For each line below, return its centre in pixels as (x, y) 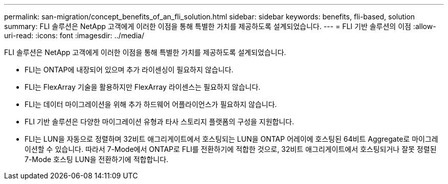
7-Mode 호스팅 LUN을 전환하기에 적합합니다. (97, 159)
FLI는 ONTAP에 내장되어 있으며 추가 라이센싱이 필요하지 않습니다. (129, 70)
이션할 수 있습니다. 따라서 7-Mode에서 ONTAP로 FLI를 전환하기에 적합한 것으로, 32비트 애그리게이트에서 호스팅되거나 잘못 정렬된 (231, 149)
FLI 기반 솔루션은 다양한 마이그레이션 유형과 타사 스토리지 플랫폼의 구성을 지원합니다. (160, 122)
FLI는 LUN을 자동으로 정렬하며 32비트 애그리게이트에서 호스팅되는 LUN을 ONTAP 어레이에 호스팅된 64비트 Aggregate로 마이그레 (231, 139)
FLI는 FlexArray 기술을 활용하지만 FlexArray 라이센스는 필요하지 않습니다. (143, 87)
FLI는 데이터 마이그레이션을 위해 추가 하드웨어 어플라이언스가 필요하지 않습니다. (151, 104)
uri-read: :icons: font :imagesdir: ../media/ (74, 35)
